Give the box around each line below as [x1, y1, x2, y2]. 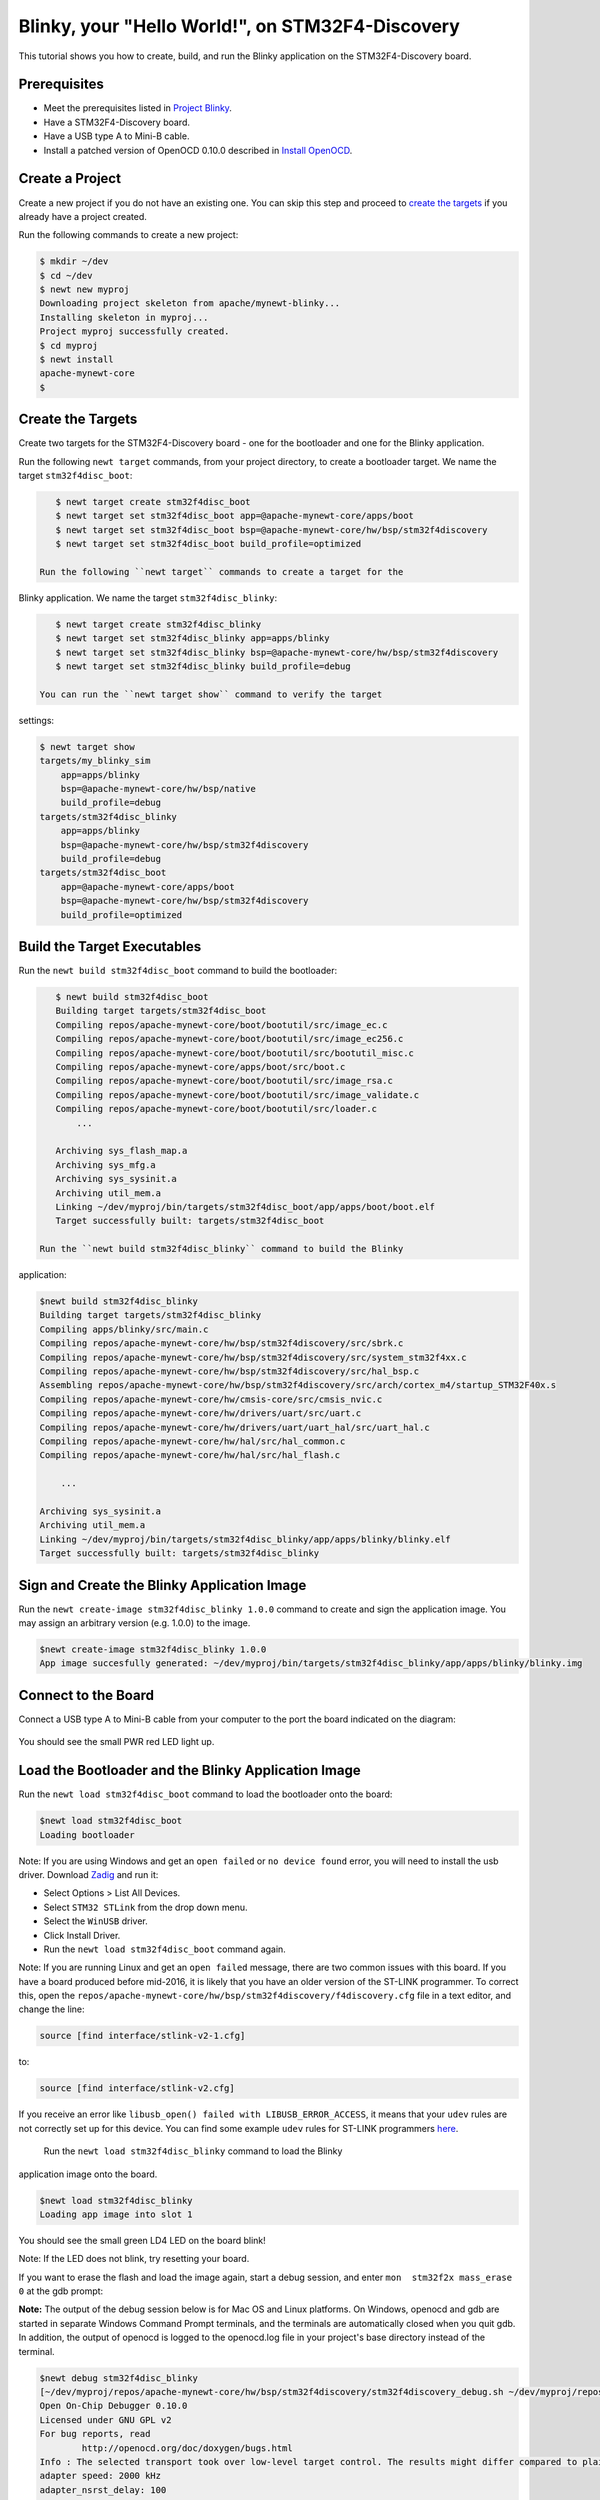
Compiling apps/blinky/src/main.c [39, 1323, 209, 1335]
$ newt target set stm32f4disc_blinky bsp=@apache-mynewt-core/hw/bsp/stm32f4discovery [55, 646, 499, 658]
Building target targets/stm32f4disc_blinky [39, 1310, 262, 1321]
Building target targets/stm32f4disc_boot [55, 1005, 267, 1017]
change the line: [18, 2003, 85, 2015]
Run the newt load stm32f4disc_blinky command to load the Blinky [43, 2145, 343, 2157]
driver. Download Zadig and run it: [18, 1868, 159, 1880]
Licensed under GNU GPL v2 [39, 2414, 172, 2425]
